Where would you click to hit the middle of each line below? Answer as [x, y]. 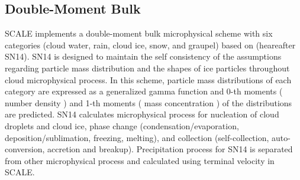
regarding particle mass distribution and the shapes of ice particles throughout [147, 68]
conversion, [25, 149]
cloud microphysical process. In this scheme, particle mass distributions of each [148, 79]
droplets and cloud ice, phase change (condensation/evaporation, [122, 125]
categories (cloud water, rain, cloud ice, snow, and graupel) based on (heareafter [150, 45]
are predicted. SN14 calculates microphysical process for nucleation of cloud [142, 114]
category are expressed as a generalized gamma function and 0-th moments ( [144, 91]
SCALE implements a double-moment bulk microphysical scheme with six [139, 33]
